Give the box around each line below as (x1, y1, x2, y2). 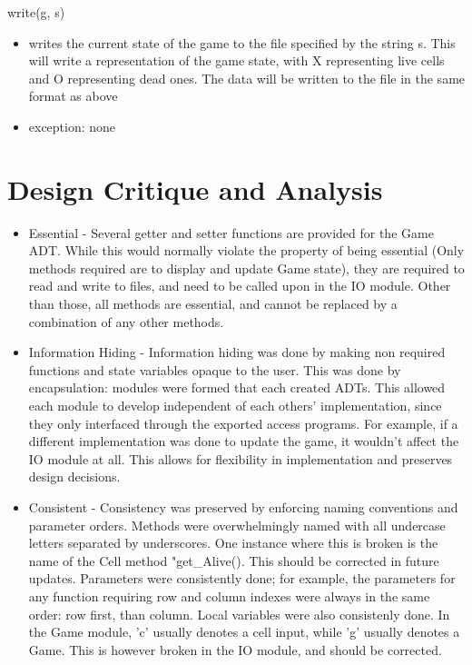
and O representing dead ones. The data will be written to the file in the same (28, 68, 466, 87)
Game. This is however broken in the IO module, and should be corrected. (28, 640, 442, 659)
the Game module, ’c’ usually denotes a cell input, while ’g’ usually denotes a (28, 622, 460, 641)
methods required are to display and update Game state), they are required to (28, 258, 465, 277)
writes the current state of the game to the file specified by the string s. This (28, 33, 456, 52)
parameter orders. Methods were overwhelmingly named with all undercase (28, 515, 446, 534)
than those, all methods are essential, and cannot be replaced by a (28, 294, 398, 313)
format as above (28, 86, 118, 105)
